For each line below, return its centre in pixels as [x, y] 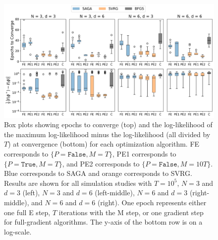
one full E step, [27, 212]
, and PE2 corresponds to [101, 163]
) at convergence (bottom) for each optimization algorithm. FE [104, 144]
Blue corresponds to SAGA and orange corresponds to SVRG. [98, 173]
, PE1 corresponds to [144, 153]
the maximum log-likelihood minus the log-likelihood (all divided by [107, 134]
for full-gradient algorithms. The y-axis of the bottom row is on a [103, 222]
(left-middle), [115, 193]
